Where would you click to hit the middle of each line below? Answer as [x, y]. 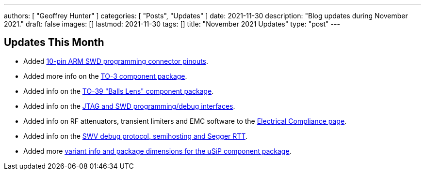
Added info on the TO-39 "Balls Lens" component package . [119, 91]
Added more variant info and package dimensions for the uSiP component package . [157, 151]
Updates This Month [54, 43]
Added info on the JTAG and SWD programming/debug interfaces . [129, 106]
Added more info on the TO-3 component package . [105, 76]
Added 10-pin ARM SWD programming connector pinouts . [116, 61]
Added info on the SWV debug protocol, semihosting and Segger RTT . [135, 136]
